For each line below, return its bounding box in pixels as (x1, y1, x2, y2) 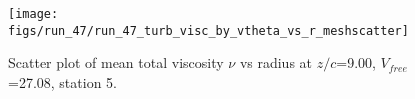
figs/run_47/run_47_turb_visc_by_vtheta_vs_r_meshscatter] (8, 23, 409, 38)
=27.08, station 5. (8, 71, 117, 92)
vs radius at (239, 52, 313, 73)
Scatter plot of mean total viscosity (8, 52, 224, 73)
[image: (8, 7, 59, 21)
